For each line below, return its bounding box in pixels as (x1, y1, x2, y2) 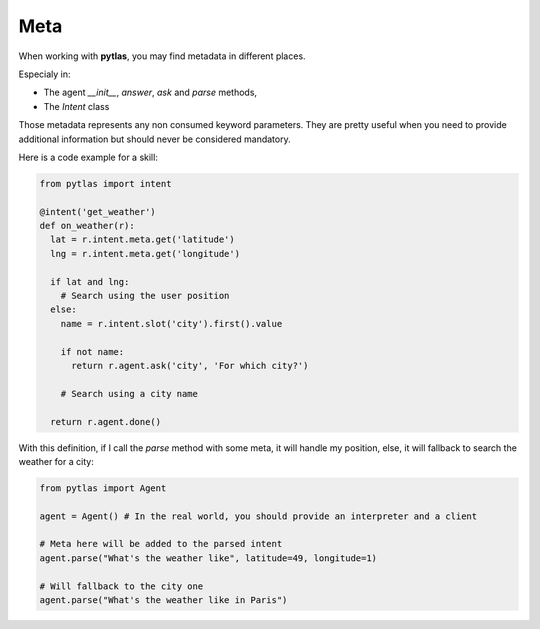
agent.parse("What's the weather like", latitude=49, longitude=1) (39, 552, 378, 564)
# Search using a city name (60, 388, 199, 399)
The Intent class (43, 100, 110, 112)
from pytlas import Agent (39, 482, 167, 494)
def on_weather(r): (39, 220, 135, 232)
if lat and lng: (50, 276, 130, 287)
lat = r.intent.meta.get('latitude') (50, 234, 235, 245)
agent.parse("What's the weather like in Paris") (39, 595, 288, 605)
